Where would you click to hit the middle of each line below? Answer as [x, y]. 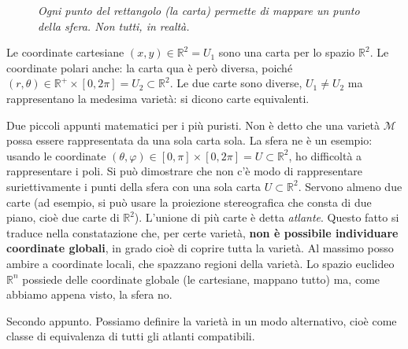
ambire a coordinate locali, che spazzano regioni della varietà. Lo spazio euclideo [200, 263]
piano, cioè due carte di [63, 217]
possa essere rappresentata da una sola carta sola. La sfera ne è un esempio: [189, 140]
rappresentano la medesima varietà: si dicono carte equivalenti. [158, 98]
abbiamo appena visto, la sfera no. [89, 294]
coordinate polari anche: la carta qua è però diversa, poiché [150, 67]
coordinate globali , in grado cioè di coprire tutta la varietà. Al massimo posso [200, 248]
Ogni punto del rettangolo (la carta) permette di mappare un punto [199, 10]
